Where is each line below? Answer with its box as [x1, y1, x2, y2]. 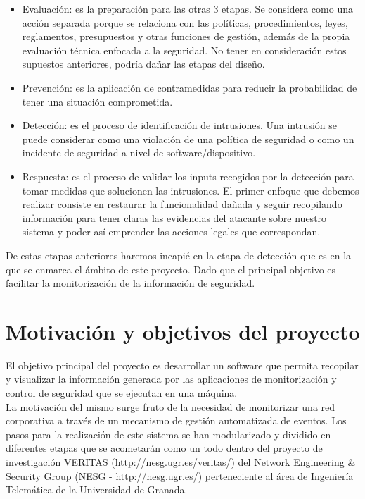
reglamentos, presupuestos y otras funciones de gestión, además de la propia [22, 29, 350, 44]
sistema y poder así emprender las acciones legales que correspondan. [22, 224, 321, 239]
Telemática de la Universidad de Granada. [6, 482, 188, 497]
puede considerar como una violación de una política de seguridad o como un [22, 131, 354, 146]
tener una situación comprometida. [22, 94, 173, 109]
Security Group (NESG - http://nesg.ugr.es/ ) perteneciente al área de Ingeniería [6, 468, 354, 483]
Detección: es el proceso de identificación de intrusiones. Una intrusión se [22, 118, 337, 133]
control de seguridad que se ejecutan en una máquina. [6, 386, 238, 400]
